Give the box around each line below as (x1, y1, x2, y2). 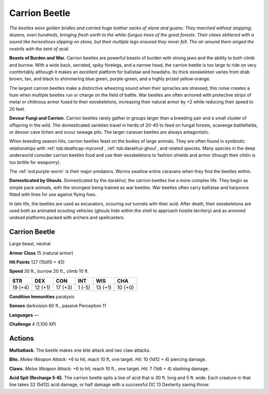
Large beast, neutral (9, 241, 51, 247)
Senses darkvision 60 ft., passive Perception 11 (9, 303, 107, 309)
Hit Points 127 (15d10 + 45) (9, 259, 65, 265)
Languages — (9, 312, 39, 318)
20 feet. (9, 106, 26, 112)
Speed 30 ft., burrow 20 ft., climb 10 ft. (9, 268, 89, 274)
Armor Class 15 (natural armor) (9, 250, 74, 256)
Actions (9, 334, 34, 343)
